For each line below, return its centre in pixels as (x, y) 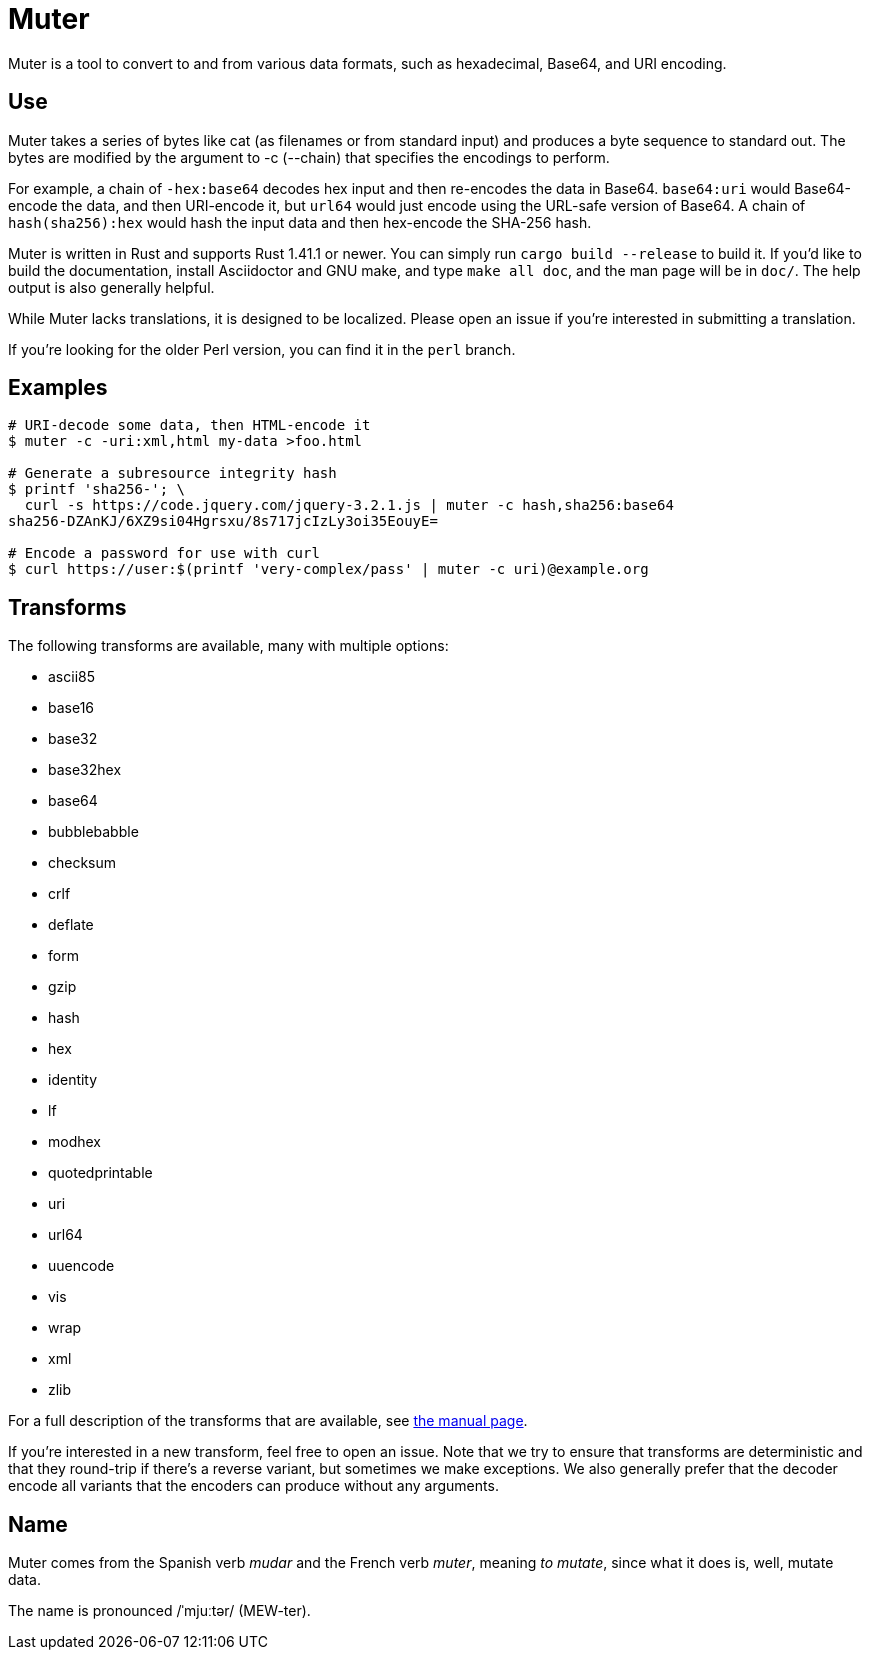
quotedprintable (100, 1173)
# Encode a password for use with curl (164, 553)
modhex (74, 1142)
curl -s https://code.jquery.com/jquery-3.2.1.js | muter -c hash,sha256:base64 (349, 505)
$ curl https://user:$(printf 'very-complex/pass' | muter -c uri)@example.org (328, 569)
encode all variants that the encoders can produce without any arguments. (253, 1486)
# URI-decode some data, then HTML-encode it (189, 425)
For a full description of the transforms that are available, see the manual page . (268, 1421)
